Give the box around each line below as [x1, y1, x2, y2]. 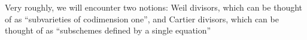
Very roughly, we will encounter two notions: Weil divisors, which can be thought [5, 1, 303, 13]
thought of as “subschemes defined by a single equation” [5, 24, 211, 36]
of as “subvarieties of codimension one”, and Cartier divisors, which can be [5, 12, 279, 25]
